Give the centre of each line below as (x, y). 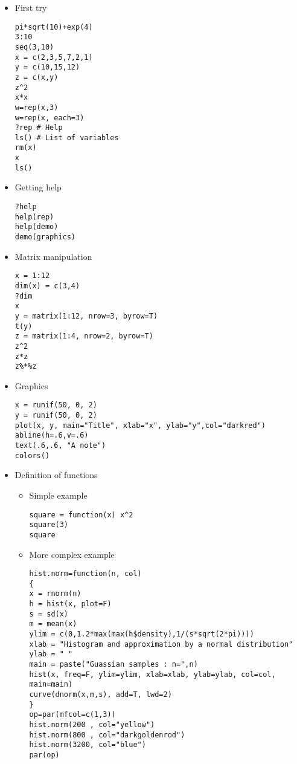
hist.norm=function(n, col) (85, 574)
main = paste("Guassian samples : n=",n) (113, 664)
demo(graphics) (45, 237)
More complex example (72, 554)
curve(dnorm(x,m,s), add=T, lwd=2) (101, 694)
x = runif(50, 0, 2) (56, 405)
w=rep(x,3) (37, 107)
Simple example (58, 495)
